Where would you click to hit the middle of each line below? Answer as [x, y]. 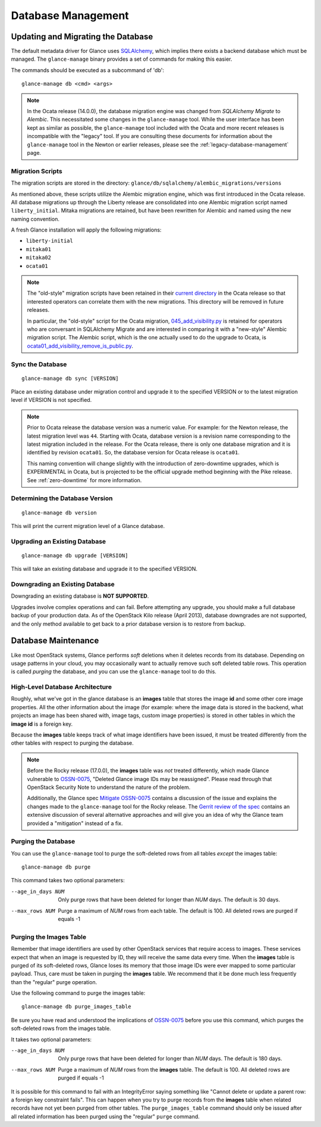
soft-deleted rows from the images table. [61, 1028]
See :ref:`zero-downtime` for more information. [84, 480]
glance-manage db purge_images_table [77, 1007]
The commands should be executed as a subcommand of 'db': [88, 70]
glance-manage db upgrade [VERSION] [75, 555]
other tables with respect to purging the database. [72, 743]
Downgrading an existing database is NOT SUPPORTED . [80, 596]
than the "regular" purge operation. [54, 982]
